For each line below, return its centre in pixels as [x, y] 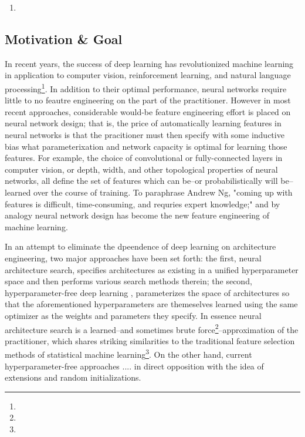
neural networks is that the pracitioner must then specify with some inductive [145, 135]
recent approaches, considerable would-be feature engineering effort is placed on [148, 111]
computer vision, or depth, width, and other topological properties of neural [141, 169]
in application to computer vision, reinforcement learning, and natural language [148, 75]
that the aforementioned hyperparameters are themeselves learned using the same [151, 304]
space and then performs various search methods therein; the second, [128, 281]
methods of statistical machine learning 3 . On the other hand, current [128, 354]
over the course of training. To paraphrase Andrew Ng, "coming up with [163, 192]
